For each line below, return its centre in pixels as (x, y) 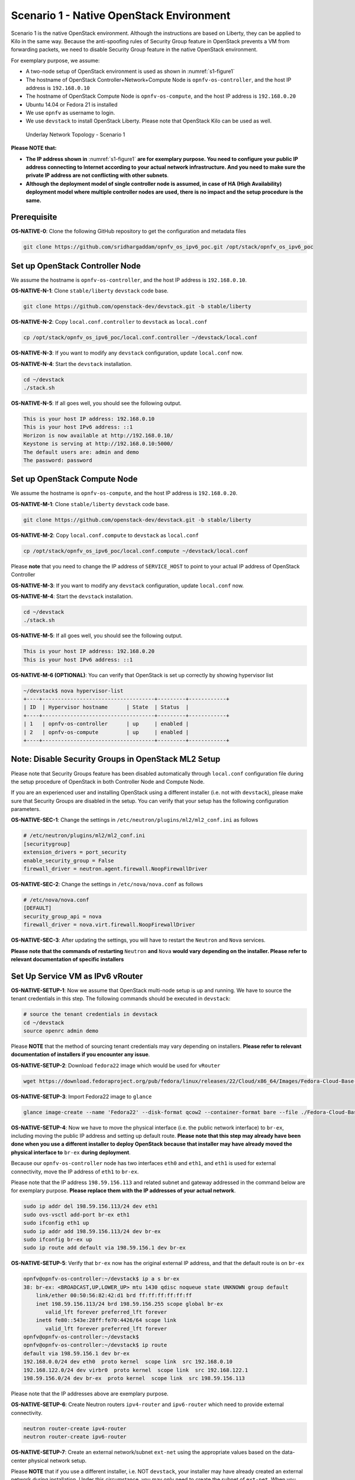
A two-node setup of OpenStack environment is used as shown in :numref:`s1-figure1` (130, 72)
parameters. (26, 809)
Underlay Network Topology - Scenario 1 (75, 134)
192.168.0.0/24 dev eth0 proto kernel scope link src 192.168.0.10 (128, 1362)
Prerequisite (34, 217)
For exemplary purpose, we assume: (55, 60)
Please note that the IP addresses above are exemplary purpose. (90, 1394)
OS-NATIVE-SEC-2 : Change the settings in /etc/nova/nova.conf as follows (107, 884)
